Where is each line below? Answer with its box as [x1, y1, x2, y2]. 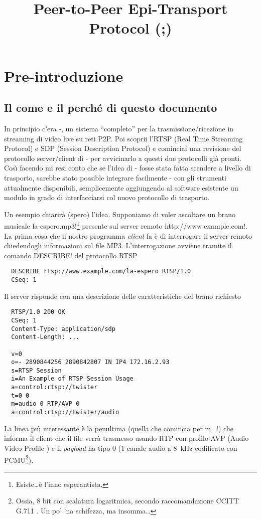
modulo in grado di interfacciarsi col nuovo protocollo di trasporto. [4, 192, 210, 203]
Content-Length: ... [11, 333, 80, 341]
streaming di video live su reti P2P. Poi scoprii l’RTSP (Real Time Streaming [4, 133, 243, 143]
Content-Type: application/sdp [11, 325, 115, 332]
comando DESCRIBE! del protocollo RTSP [4, 250, 138, 260]
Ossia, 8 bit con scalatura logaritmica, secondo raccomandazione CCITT [16, 495, 239, 506]
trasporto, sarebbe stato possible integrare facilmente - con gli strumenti [4, 172, 226, 183]
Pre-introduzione [4, 65, 123, 86]
